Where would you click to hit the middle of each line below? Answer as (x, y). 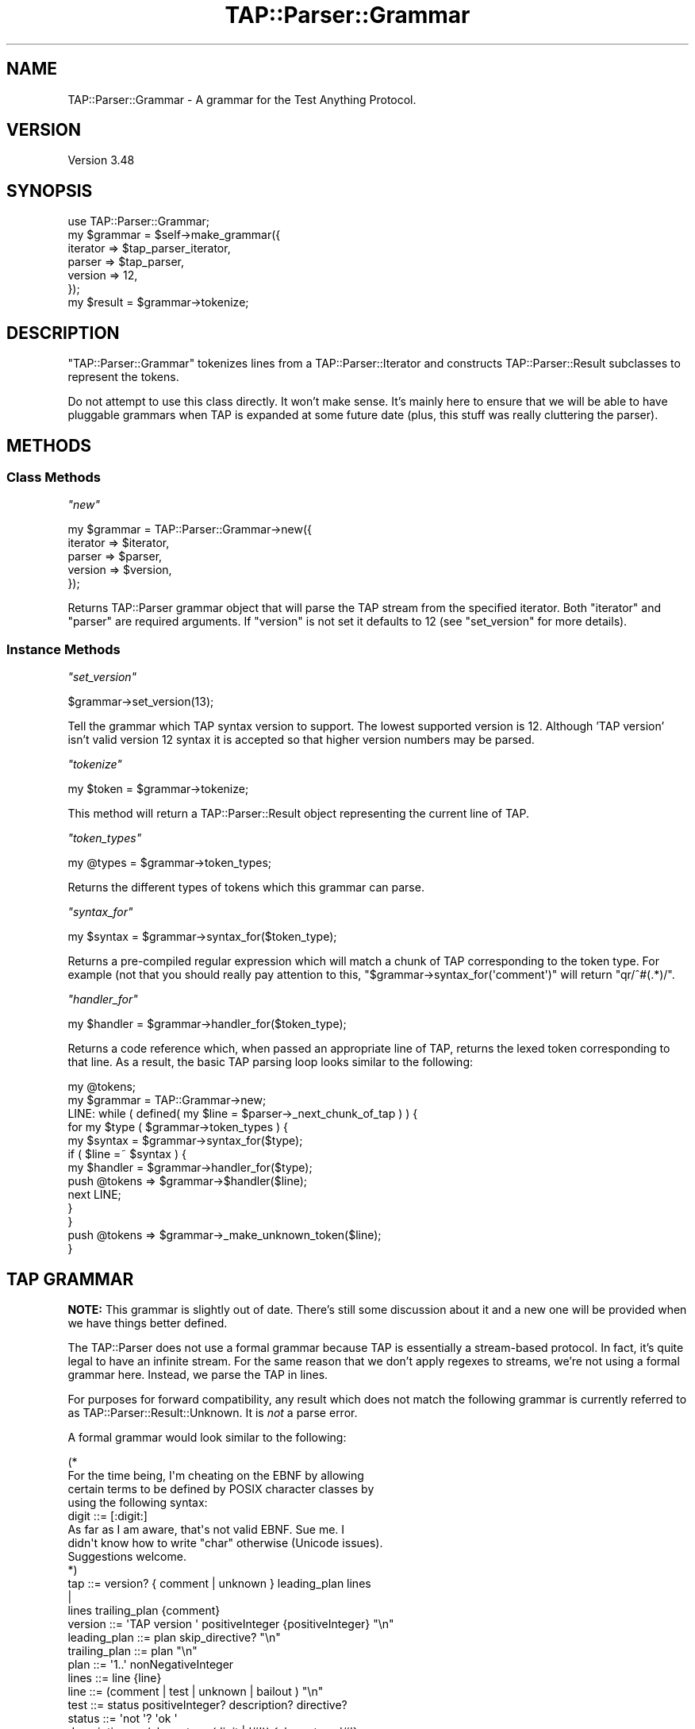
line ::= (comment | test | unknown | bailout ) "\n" (196, 1691)
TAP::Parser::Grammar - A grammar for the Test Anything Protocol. (242, 99)
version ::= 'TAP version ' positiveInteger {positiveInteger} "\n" (231, 1623)
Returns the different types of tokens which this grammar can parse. (246, 888)
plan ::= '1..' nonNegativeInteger (151, 1664)
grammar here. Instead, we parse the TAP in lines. (198, 1374)
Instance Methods (63, 649)
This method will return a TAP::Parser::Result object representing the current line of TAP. (298, 814)
